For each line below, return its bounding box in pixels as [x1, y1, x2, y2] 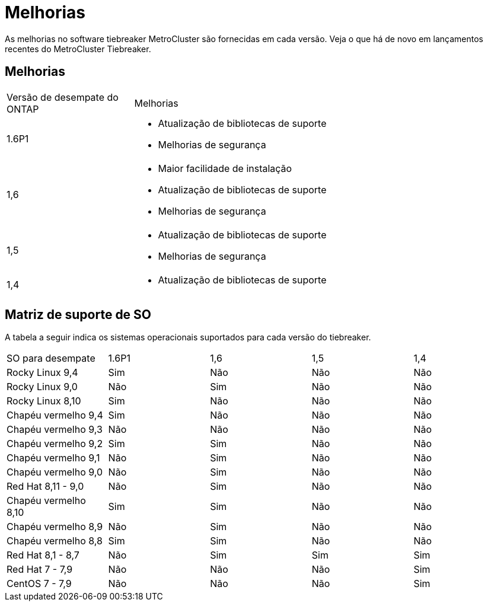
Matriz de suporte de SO [5, 307, 152, 323]
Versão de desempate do [7, 91, 119, 103]
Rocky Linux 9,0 [7, 381, 78, 393]
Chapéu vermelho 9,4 [7, 409, 103, 422]
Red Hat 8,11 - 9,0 [7, 480, 84, 493]
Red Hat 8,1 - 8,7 [7, 549, 79, 562]
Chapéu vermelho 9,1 [7, 452, 100, 464]
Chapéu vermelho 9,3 [7, 423, 103, 436]
